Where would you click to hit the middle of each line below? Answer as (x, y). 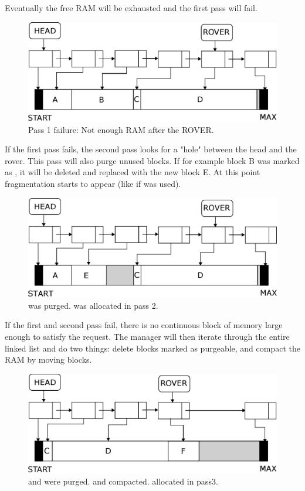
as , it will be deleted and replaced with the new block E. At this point (133, 172)
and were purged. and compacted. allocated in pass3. (123, 481)
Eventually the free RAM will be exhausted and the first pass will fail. (131, 8)
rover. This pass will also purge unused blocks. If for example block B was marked (152, 160)
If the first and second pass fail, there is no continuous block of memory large (144, 325)
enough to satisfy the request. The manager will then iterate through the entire (147, 337)
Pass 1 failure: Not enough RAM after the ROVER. (121, 129)
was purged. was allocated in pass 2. (93, 305)
